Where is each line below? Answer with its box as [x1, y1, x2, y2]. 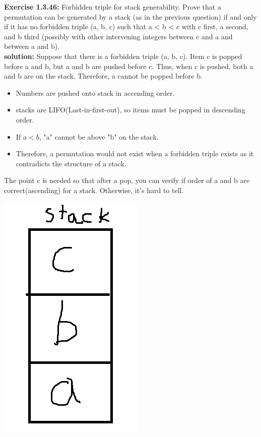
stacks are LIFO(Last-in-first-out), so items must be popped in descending [16, 104, 245, 115]
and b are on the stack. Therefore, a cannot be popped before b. [4, 71, 203, 81]
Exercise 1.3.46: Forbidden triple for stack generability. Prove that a [4, 2, 221, 12]
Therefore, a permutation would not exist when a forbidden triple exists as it [16, 148, 254, 159]
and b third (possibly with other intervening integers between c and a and [4, 31, 233, 41]
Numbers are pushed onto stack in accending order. [16, 87, 175, 98]
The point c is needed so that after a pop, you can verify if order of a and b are [4, 175, 250, 185]
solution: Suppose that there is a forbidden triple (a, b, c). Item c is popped [4, 50, 242, 61]
